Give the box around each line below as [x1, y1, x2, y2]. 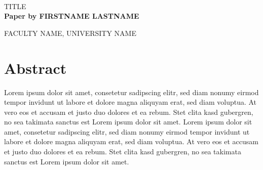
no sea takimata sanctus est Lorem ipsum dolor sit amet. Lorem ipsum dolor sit [4, 116, 252, 127]
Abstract [4, 57, 67, 78]
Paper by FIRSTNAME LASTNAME [4, 11, 139, 21]
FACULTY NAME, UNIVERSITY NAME [4, 27, 136, 38]
